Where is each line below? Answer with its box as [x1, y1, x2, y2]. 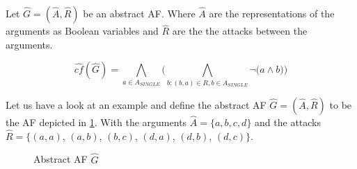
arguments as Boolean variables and [6, 24, 159, 38]
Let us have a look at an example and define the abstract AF [6, 97, 267, 112]
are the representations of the [209, 6, 335, 20]
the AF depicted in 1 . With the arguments [6, 114, 187, 129]
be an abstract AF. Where [83, 6, 196, 20]
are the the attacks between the [172, 24, 308, 38]
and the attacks [255, 114, 322, 129]
